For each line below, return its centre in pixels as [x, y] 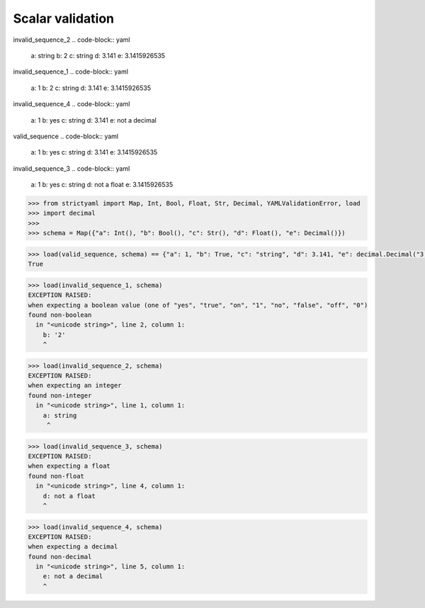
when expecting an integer [75, 385]
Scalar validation [64, 18]
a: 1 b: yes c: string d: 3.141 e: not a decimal [94, 120]
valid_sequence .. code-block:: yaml [66, 136]
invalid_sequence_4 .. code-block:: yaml [72, 104]
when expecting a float [69, 466]
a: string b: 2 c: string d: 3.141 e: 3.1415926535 [98, 55]
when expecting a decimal [73, 547]
